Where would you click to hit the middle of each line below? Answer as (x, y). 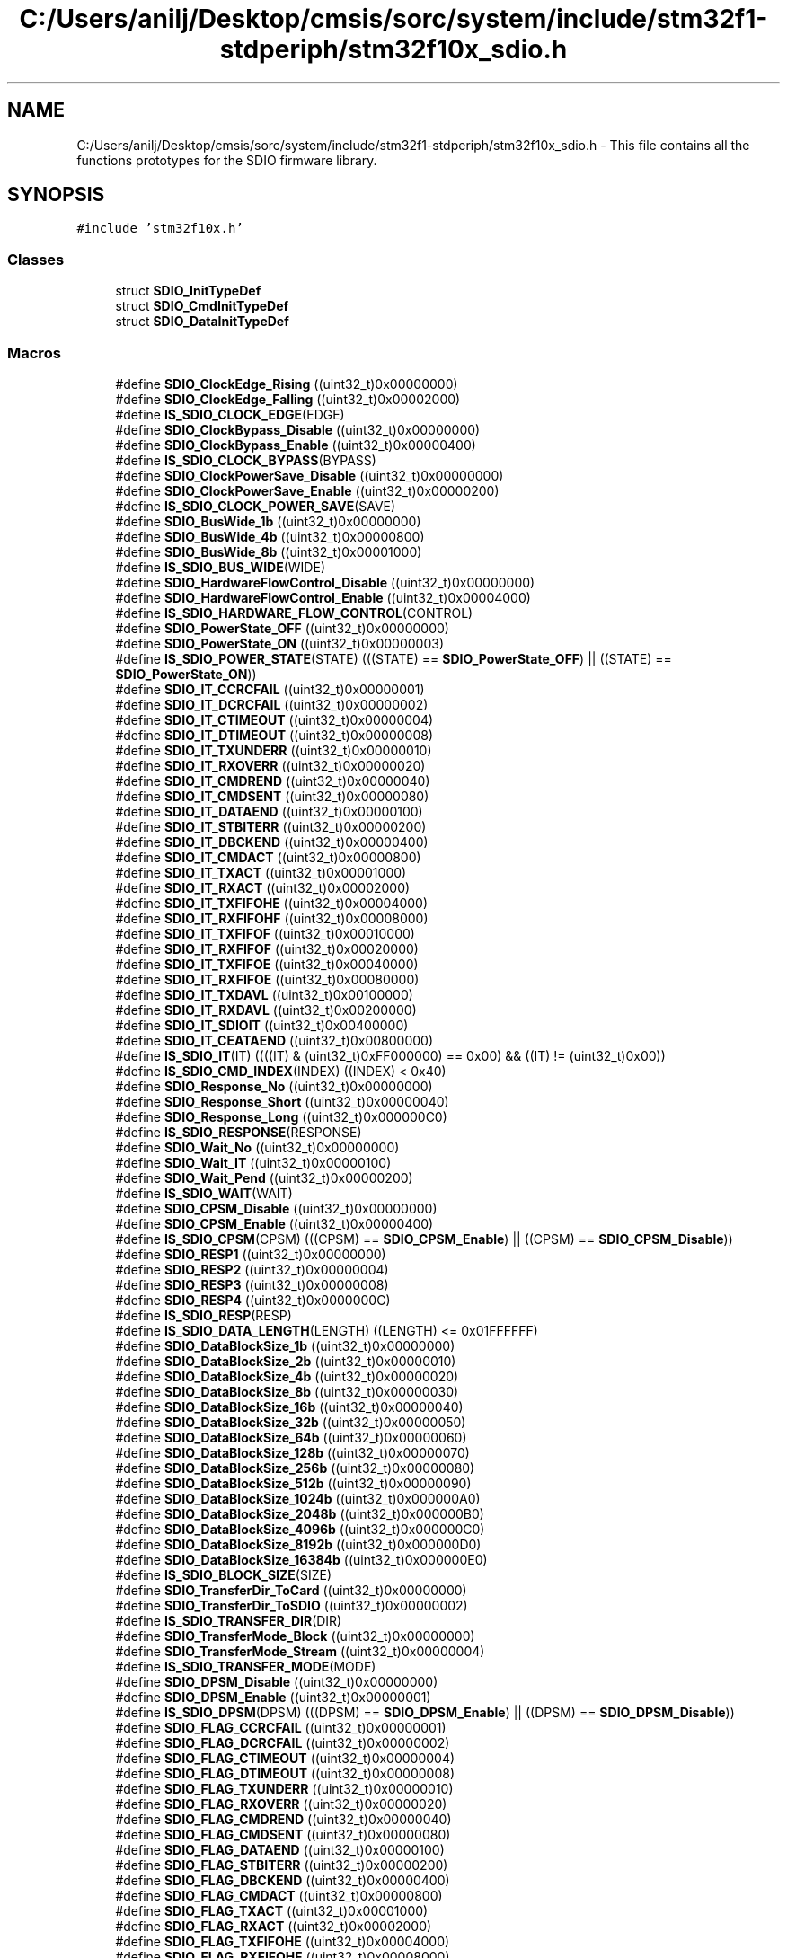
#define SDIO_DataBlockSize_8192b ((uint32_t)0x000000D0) (298, 1544)
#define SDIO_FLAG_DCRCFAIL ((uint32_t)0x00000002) (283, 1742)
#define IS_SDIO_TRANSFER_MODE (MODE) (246, 1666)
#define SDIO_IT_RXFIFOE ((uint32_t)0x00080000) (267, 979)
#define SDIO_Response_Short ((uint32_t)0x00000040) (282, 1101)
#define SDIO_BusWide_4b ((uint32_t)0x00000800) (270, 536)
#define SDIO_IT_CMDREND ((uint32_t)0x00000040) (273, 781)
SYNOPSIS (56, 195)
